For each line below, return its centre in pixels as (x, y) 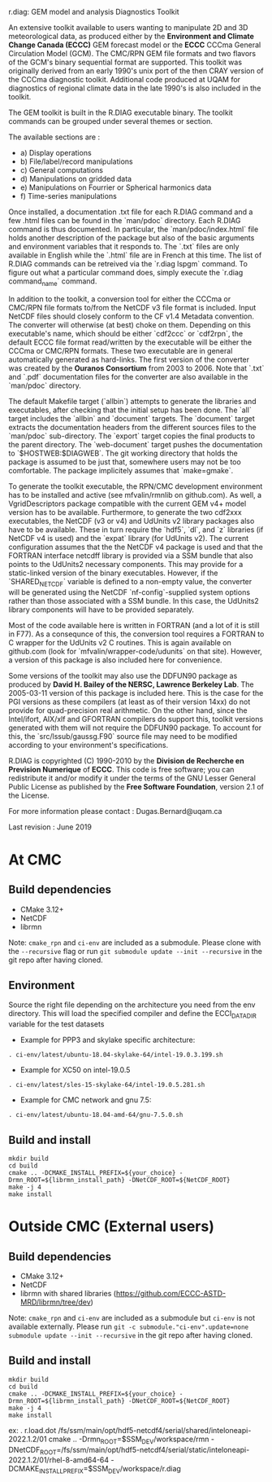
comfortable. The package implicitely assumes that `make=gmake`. (121, 470)
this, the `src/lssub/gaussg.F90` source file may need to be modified (123, 736)
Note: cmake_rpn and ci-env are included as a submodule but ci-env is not (132, 1318)
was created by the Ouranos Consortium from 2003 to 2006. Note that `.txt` (136, 368)
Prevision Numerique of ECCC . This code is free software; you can (121, 769)
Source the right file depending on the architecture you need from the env (132, 1005)
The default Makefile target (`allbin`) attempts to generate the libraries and (133, 401)
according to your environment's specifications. (89, 745)
